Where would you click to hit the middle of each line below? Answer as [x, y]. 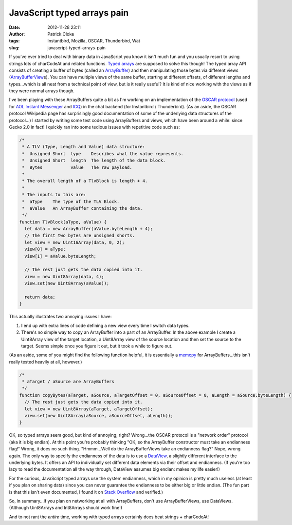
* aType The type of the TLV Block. [71, 202]
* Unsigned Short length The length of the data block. [94, 161]
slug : [14, 48]
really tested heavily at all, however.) [46, 362]
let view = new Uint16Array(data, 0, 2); [75, 242]
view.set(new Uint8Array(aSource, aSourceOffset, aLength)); [99, 416]
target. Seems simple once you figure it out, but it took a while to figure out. [97, 346]
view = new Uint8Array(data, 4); [64, 276]
